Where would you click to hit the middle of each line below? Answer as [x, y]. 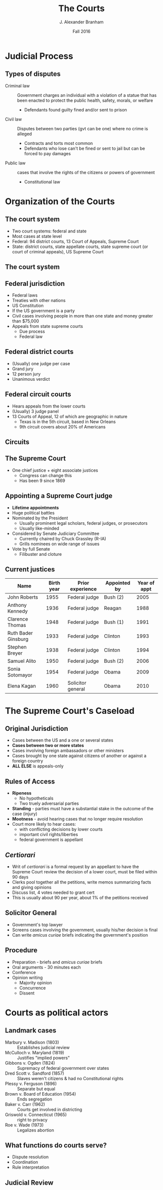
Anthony [17, 605]
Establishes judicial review [43, 1047]
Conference [24, 972]
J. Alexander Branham [81, 22]
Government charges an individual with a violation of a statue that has [87, 95]
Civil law [13, 119]
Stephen [17, 647]
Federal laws [25, 295]
